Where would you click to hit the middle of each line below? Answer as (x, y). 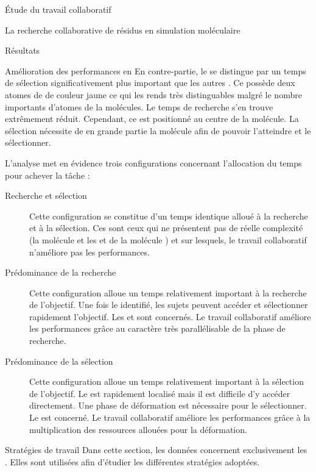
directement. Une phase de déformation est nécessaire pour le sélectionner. (168, 405)
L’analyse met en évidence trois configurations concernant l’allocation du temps (153, 163)
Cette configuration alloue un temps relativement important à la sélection (167, 381)
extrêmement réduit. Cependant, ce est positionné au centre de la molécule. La (152, 119)
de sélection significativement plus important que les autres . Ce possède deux (150, 83)
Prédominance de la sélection (59, 361)
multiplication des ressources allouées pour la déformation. (138, 429)
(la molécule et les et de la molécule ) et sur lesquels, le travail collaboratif (168, 239)
